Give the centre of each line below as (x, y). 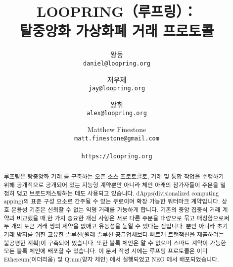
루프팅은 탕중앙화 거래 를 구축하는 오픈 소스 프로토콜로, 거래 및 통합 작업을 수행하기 (114, 176)
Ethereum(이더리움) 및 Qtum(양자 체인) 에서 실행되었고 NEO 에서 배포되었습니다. (111, 259)
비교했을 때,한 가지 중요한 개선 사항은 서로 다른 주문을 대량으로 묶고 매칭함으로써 (123, 218)
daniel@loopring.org (117, 63)
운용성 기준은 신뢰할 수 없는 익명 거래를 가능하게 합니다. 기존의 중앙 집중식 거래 (116, 209)
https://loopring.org (117, 156)
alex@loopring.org (117, 113)
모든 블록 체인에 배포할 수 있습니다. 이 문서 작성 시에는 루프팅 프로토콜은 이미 (106, 251)
